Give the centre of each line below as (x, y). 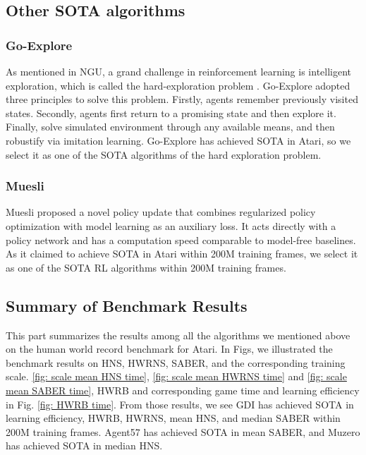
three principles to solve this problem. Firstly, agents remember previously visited (182, 99)
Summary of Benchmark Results (127, 305)
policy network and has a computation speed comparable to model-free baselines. (181, 239)
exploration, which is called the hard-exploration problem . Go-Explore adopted (178, 85)
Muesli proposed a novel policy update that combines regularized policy (161, 212)
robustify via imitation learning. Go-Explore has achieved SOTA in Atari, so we (178, 140)
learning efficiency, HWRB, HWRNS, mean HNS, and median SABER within (173, 418)
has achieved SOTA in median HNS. (84, 445)
